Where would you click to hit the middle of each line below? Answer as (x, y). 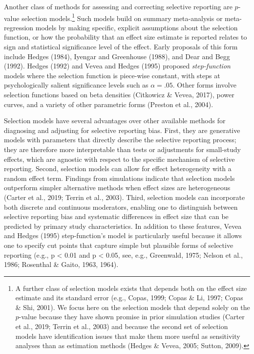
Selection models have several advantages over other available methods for (115, 121)
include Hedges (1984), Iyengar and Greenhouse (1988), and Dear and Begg (117, 56)
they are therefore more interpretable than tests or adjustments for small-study (122, 149)
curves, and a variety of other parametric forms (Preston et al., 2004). (109, 104)
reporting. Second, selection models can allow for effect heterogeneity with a (118, 168)
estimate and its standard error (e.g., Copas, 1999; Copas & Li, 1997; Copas (129, 298)
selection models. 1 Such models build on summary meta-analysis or (122, 17)
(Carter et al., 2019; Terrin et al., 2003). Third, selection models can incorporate (125, 197)
